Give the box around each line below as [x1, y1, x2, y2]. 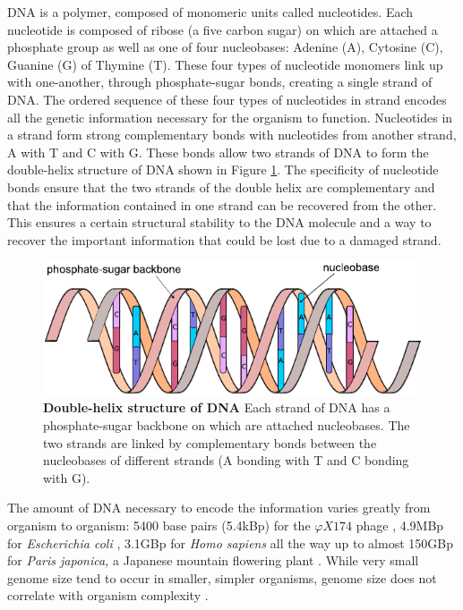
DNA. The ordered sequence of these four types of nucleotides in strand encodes [7, 89, 447, 108]
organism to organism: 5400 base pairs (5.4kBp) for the [7, 515, 311, 534]
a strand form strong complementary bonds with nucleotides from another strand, [7, 125, 457, 144]
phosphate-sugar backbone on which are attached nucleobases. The [43, 415, 410, 434]
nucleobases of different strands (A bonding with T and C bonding [43, 451, 409, 470]
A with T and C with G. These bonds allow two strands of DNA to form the [7, 142, 429, 161]
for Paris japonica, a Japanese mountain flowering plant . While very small [7, 551, 419, 570]
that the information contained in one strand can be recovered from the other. [7, 195, 437, 214]
